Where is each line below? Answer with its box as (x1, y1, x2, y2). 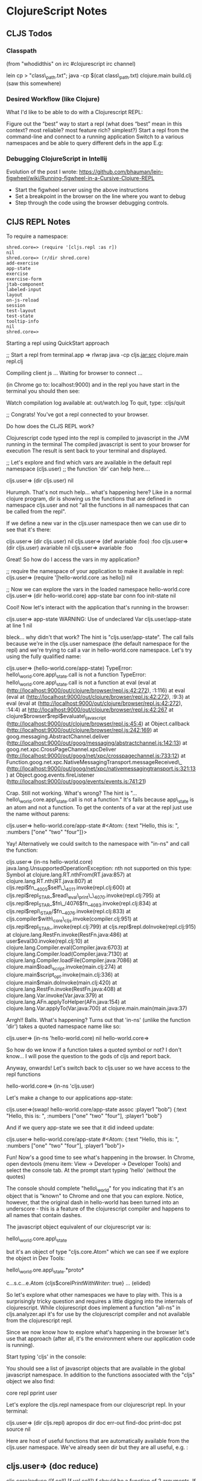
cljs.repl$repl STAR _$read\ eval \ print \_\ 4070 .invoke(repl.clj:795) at (6, 892, 161, 901)
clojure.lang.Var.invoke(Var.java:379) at (6, 992, 104, 999)
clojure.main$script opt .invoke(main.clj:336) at (6, 971, 119, 980)
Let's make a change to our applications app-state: (6, 1094, 133, 1101)
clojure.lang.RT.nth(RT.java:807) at (6, 878, 92, 885)
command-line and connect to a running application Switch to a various (6, 133, 184, 140)
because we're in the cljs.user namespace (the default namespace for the (6, 640, 190, 647)
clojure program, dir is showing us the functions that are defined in (6, 495, 172, 503)
